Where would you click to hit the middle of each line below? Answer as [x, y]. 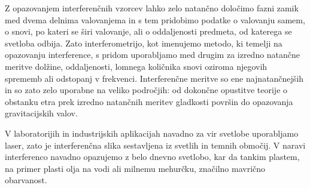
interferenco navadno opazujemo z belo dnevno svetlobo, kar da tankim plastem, [152, 157]
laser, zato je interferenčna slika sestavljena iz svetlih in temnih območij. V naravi [155, 145]
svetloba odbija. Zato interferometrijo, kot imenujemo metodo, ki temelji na [144, 43]
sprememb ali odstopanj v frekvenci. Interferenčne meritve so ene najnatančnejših [154, 78]
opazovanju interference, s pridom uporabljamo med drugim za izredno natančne [153, 55]
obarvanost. [26, 180]
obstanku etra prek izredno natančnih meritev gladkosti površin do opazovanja [149, 101]
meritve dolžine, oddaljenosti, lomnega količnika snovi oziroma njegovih [136, 66]
